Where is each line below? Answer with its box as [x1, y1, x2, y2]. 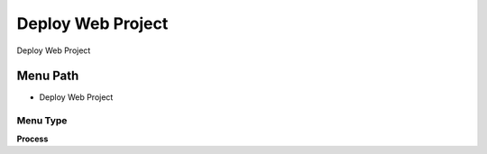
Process [16, 133, 49, 144]
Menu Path [16, 68, 79, 84]
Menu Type [16, 114, 68, 127]
